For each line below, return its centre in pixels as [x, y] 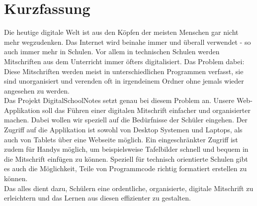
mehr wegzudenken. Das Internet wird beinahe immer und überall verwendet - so [128, 42]
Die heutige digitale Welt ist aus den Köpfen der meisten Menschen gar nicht [121, 32]
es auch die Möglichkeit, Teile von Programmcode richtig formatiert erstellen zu [126, 168]
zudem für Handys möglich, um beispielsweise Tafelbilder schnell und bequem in [126, 149]
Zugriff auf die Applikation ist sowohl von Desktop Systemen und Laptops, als [123, 130]
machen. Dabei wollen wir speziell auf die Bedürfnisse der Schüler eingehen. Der [126, 120]
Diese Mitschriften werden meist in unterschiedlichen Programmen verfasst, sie [124, 71]
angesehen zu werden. [37, 90]
